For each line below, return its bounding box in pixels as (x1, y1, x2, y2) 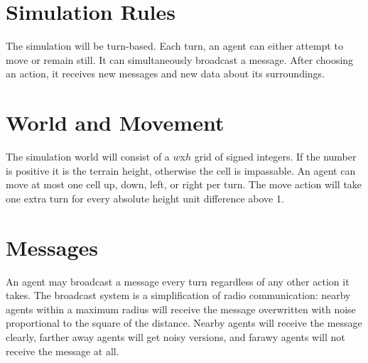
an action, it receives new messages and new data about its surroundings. (6, 66, 325, 81)
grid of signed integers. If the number (194, 149, 357, 164)
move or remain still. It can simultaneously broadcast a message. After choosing (6, 52, 354, 67)
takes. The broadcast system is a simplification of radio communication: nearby (6, 288, 351, 303)
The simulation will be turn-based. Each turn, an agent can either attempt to (6, 38, 343, 53)
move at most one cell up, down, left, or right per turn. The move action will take (6, 177, 362, 192)
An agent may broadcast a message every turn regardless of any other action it (6, 273, 350, 288)
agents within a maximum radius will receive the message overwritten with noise (6, 301, 356, 316)
